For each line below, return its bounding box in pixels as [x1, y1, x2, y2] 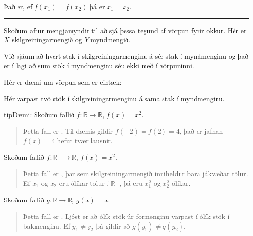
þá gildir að [96, 220, 130, 231]
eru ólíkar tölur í [59, 178, 109, 188]
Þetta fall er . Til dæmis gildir [23, 126, 113, 136]
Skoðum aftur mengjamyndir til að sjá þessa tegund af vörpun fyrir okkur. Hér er [4, 25, 247, 35]
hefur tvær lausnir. [57, 135, 113, 145]
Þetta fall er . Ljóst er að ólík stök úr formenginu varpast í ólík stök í [23, 211, 230, 221]
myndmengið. [90, 35, 130, 45]
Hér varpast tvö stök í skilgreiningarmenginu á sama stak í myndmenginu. [4, 93, 225, 103]
